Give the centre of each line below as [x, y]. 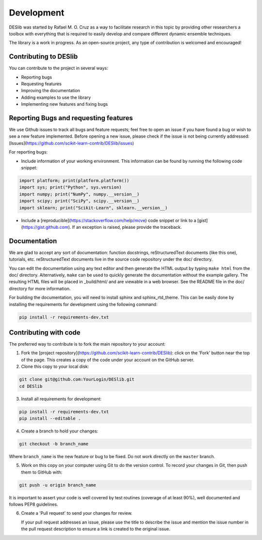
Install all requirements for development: [61, 399]
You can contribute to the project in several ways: [58, 68]
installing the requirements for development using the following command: [83, 304]
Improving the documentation [50, 91]
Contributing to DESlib [43, 56]
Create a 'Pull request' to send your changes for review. [77, 513]
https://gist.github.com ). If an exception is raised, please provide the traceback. [102, 227]
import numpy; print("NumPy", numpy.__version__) [79, 194]
